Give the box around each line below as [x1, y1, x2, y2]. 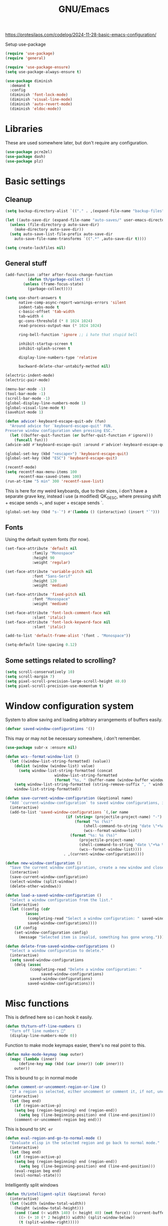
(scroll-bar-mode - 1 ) [5, 396, 50, 401]
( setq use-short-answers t [5, 295, 61, 300]
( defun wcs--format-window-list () [5, 754, 79, 759]
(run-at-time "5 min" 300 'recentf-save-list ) [5, 478, 104, 483]
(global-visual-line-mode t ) [5, 405, 66, 410]
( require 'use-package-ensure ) [5, 64, 70, 69]
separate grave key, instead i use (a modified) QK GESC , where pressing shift [5, 493, 161, 500]
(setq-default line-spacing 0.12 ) [5, 642, 77, 647]
